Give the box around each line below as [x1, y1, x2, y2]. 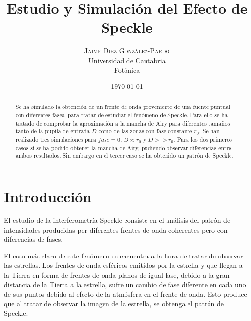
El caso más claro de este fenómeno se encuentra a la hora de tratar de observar [4, 250, 243, 260]
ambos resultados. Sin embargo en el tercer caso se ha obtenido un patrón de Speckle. [15, 151, 233, 160]
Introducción [4, 187, 92, 207]
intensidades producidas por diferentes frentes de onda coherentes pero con [4, 224, 228, 235]
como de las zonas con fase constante [98, 127, 192, 135]
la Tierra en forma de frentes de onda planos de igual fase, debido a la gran [4, 269, 230, 279]
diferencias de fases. [4, 234, 63, 244]
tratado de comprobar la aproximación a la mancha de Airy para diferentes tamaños [15, 119, 230, 127]
